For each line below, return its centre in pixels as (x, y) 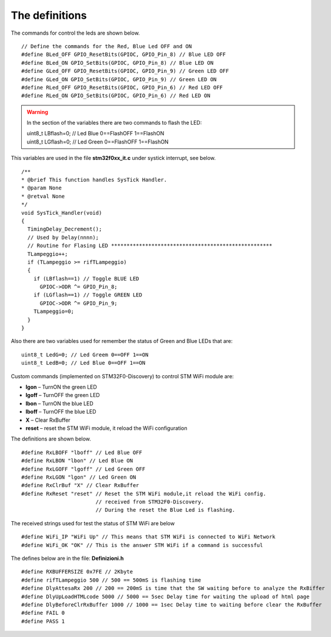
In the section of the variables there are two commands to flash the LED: (114, 123)
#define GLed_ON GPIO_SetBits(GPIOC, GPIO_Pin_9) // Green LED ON (119, 79)
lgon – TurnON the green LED (61, 387)
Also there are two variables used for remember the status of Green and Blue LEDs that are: (122, 341)
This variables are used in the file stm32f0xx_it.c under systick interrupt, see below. (113, 158)
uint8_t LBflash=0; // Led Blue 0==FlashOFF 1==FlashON (96, 134)
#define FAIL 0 (43, 613)
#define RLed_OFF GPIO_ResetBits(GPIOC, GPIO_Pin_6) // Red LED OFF (122, 87)
